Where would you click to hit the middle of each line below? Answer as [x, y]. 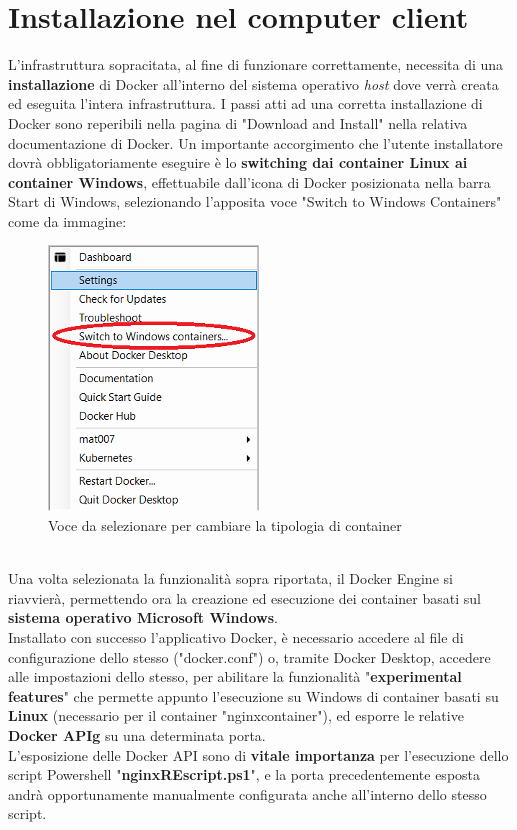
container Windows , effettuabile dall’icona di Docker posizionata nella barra [249, 181]
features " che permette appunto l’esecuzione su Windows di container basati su [253, 695]
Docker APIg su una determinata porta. [137, 735]
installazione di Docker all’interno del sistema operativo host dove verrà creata [253, 83]
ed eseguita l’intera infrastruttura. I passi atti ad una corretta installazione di [245, 103]
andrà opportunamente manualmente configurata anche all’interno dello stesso [247, 793]
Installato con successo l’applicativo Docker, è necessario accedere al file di [236, 637]
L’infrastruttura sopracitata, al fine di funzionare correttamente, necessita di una [256, 64]
